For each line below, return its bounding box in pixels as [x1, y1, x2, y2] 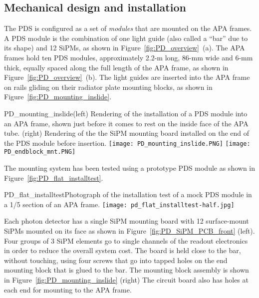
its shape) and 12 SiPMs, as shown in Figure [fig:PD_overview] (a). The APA [4, 42, 245, 53]
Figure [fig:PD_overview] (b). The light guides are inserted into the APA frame [4, 72, 250, 82]
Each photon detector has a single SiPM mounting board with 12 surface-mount [4, 216, 249, 226]
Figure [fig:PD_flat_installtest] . [4, 172, 103, 183]
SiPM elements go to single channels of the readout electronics [56, 235, 248, 246]
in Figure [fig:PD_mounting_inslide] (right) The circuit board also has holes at [4, 275, 249, 285]
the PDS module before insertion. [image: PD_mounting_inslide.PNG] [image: [4, 137, 251, 148]
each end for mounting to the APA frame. [4, 284, 132, 295]
